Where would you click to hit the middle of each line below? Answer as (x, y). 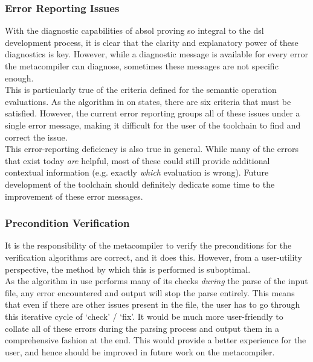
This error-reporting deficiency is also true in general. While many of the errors (152, 149)
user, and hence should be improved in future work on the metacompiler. (140, 351)
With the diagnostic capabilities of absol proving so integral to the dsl (134, 30)
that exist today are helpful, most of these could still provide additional (137, 160)
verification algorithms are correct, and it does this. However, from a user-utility (153, 257)
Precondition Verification (67, 223)
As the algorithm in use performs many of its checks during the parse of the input (156, 281)
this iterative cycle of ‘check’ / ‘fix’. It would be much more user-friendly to (144, 316)
